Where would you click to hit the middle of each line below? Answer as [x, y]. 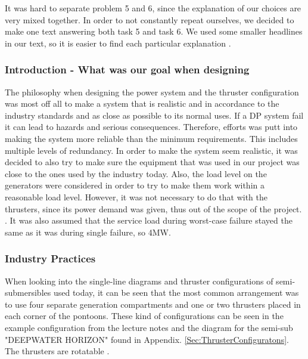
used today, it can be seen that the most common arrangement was [176, 293]
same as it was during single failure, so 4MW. [88, 232]
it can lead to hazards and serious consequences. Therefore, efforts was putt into [151, 127]
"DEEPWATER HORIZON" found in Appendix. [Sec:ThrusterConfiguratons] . [147, 339]
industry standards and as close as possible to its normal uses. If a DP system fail [154, 115]
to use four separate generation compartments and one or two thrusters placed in [153, 304]
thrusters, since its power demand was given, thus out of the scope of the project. [153, 208]
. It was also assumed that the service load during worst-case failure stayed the [149, 220]
